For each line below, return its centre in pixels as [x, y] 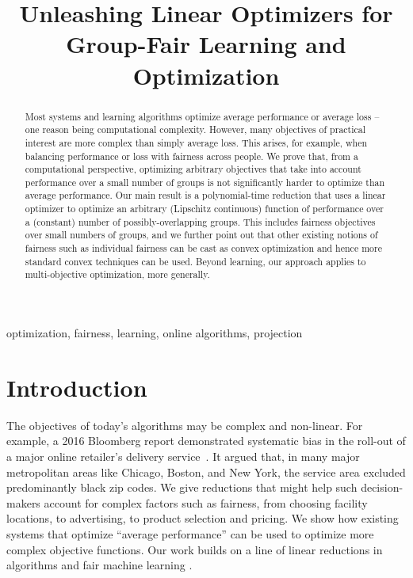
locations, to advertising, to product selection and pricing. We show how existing [203, 518]
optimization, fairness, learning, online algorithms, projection [155, 333]
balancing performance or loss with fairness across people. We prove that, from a [191, 156]
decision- [382, 487]
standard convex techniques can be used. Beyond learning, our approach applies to [195, 261]
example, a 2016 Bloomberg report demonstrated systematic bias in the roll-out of [206, 441]
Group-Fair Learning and [206, 44]
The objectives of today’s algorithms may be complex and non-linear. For [185, 425]
